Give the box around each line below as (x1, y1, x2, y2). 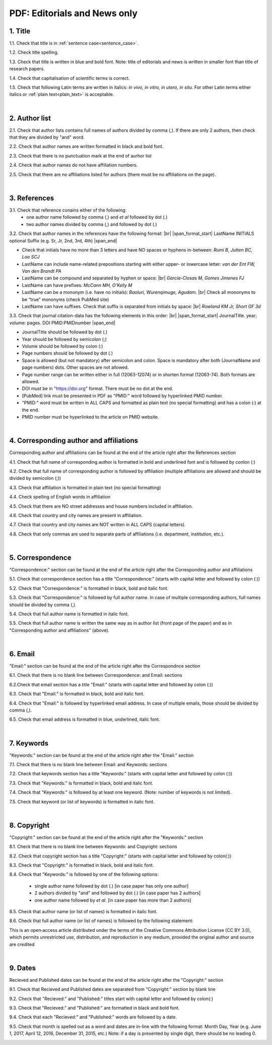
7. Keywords (9, 739, 49, 748)
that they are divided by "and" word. (9, 134, 85, 140)
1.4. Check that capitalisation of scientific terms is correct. (9, 75, 130, 81)
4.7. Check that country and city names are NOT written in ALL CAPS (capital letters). (9, 522, 186, 528)
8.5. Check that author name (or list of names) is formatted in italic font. (9, 909, 158, 915)
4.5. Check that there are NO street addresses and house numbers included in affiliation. (9, 503, 193, 509)
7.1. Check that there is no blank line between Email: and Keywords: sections (9, 762, 167, 768)
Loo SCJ (22, 254, 40, 260)
